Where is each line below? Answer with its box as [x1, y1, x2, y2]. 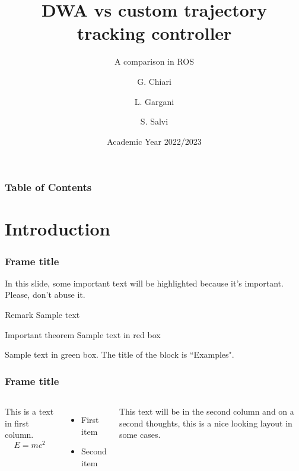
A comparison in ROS [114, 55, 195, 68]
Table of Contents [5, 180, 92, 195]
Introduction [5, 217, 110, 241]
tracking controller [77, 21, 232, 45]
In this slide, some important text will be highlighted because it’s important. [5, 276, 284, 289]
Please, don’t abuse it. [5, 288, 85, 301]
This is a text [5, 405, 54, 417]
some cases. [119, 428, 161, 441]
